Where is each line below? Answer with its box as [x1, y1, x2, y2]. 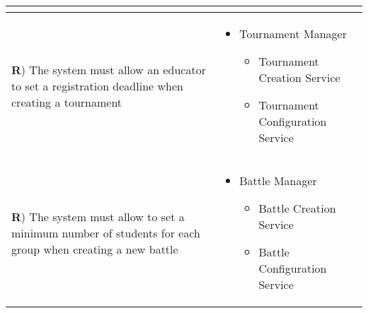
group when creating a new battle [11, 240, 178, 257]
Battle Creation [258, 200, 336, 216]
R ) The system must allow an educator [11, 61, 206, 78]
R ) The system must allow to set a [11, 208, 185, 225]
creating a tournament [11, 93, 122, 110]
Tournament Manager [239, 25, 347, 42]
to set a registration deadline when [11, 77, 183, 94]
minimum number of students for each [11, 224, 200, 241]
